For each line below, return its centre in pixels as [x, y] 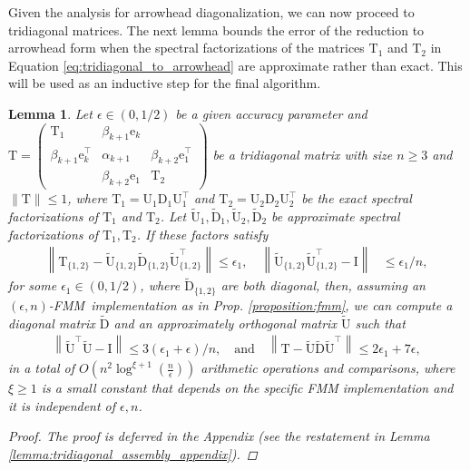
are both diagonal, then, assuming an [323, 285]
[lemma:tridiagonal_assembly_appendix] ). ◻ [133, 453]
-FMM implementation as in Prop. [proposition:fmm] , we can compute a [250, 304]
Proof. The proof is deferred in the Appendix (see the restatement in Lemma [219, 436]
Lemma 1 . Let [50, 113]
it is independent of [62, 405]
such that [380, 323]
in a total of [41, 368]
